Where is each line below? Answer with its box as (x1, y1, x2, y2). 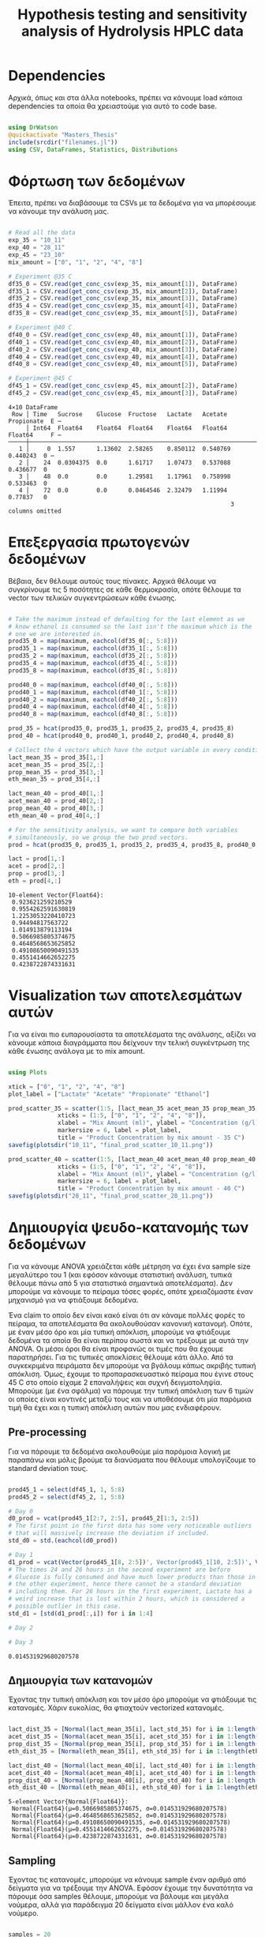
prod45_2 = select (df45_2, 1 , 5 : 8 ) (8, 1493, 125, 1501)
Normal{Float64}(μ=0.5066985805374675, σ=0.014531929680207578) (11, 1805, 227, 1813)
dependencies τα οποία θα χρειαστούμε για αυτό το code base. (8, 101, 218, 111)
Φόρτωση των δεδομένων (8, 172, 186, 190)
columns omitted (8, 507, 62, 515)
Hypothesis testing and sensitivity (17, 6, 248, 24)
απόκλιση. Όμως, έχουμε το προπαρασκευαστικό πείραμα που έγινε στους (8, 1369, 254, 1378)
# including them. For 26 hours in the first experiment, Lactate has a (8, 1588, 252, 1596)
